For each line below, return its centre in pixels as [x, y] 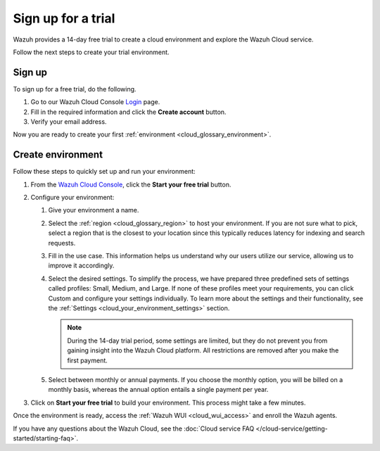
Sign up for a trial [64, 18]
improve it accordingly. [81, 266]
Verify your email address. [69, 122]
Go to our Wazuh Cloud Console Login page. [95, 102]
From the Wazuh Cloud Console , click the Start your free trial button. [131, 184]
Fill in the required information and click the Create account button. [128, 112]
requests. [62, 243]
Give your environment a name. [94, 210]
